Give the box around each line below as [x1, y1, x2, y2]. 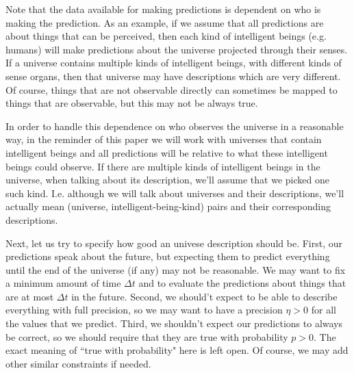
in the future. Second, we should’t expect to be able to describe [71, 289, 338, 303]
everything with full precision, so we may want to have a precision [5, 303, 283, 317]
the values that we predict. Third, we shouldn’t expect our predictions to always [5, 316, 343, 331]
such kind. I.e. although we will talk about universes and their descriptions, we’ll [5, 185, 344, 200]
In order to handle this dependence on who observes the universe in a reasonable [5, 118, 344, 133]
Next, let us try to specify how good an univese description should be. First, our [5, 235, 342, 250]
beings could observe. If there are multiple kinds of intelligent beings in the [5, 159, 320, 173]
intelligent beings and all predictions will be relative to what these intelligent [5, 145, 328, 159]
